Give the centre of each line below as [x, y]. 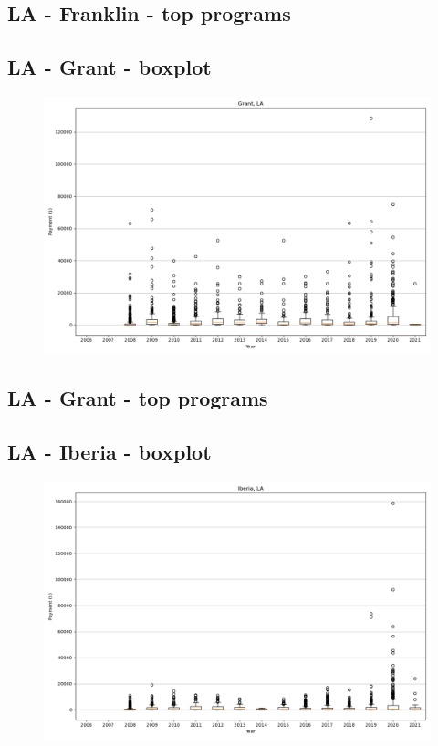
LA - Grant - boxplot [109, 67]
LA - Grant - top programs [138, 398]
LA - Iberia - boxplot [109, 452]
